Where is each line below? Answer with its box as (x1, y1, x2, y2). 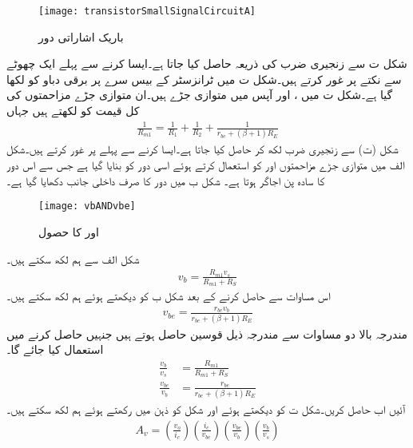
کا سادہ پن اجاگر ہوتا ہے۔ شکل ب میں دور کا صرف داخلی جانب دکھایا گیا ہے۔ (6, 172, 325, 188)
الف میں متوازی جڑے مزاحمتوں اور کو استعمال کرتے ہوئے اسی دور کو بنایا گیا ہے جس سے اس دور (6, 157, 405, 173)
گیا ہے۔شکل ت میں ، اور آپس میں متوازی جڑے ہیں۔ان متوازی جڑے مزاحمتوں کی (6, 86, 393, 103)
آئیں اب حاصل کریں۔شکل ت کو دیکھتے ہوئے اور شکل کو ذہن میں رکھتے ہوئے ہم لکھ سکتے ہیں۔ (6, 400, 406, 417)
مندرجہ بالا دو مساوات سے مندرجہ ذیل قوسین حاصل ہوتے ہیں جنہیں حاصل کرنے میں (6, 325, 408, 342)
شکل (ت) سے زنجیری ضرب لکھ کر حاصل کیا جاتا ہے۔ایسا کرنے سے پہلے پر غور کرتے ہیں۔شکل (6, 141, 399, 157)
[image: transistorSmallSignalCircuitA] (38, 6, 256, 17)
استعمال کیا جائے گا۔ (6, 341, 104, 358)
